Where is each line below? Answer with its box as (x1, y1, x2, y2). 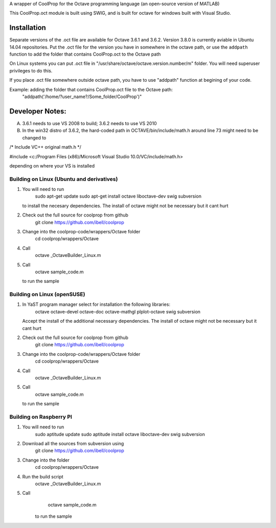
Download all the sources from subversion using (22, 441, 124, 447)
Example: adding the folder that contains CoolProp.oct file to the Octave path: (9, 86, 173, 92)
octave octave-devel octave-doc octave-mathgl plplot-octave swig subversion (35, 308, 201, 315)
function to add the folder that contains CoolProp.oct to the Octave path (9, 51, 161, 57)
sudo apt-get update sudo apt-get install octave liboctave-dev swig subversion (35, 193, 202, 199)
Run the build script (22, 473, 63, 479)
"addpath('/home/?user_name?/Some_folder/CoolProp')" (22, 93, 142, 100)
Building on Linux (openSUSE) (9, 291, 85, 298)
